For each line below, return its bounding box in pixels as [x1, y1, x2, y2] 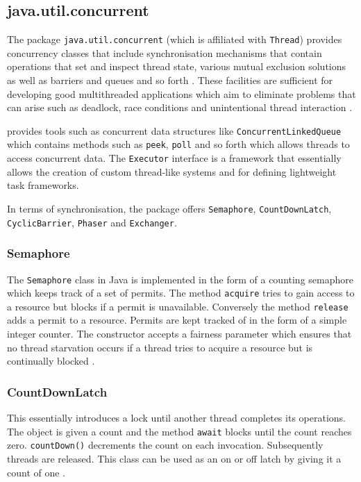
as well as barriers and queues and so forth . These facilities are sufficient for [7, 73, 333, 88]
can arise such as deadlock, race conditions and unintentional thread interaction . [7, 100, 353, 115]
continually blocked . [7, 354, 95, 368]
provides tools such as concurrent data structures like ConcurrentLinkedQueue [7, 123, 342, 138]
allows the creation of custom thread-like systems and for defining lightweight [7, 164, 337, 178]
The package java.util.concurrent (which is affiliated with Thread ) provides [7, 32, 342, 47]
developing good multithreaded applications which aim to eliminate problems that [7, 86, 356, 101]
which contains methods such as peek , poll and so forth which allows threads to [7, 137, 350, 151]
